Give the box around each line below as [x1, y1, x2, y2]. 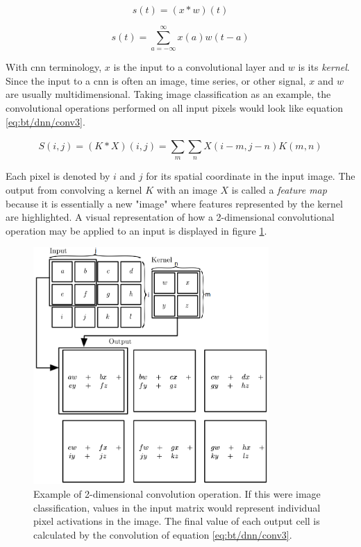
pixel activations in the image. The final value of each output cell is [33, 514, 320, 528]
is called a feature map [231, 182, 327, 196]
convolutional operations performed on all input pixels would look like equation [6, 100, 344, 115]
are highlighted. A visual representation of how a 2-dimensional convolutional [6, 210, 335, 224]
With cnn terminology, [6, 60, 102, 74]
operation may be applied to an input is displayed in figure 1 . [6, 223, 267, 237]
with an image [156, 182, 217, 196]
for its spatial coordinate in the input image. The [146, 169, 355, 183]
